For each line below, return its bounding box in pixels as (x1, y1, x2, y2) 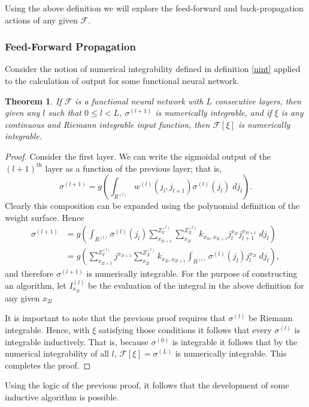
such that (48, 106, 81, 119)
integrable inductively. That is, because (5, 335, 149, 348)
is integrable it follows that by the (172, 335, 298, 348)
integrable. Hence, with (5, 324, 90, 336)
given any (5, 106, 40, 119)
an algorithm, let (5, 279, 66, 291)
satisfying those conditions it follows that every (99, 324, 272, 336)
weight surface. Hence (5, 211, 84, 223)
